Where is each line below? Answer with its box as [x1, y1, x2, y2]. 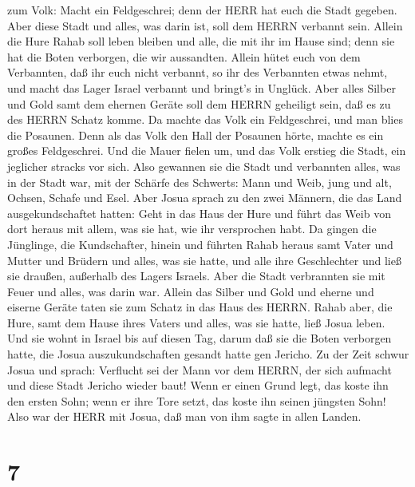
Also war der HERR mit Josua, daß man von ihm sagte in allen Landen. [7, 408, 362, 425]
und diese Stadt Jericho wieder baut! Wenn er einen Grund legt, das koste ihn [7, 377, 389, 394]
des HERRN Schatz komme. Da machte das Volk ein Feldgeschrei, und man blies [7, 111, 403, 128]
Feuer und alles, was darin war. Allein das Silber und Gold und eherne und [7, 283, 374, 299]
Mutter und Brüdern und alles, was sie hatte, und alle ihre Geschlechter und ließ [7, 251, 401, 268]
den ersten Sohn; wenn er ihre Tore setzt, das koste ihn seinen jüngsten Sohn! [7, 392, 386, 409]
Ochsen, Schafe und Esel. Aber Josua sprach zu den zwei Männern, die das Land [7, 189, 402, 206]
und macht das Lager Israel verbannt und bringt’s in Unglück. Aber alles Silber [7, 79, 396, 96]
